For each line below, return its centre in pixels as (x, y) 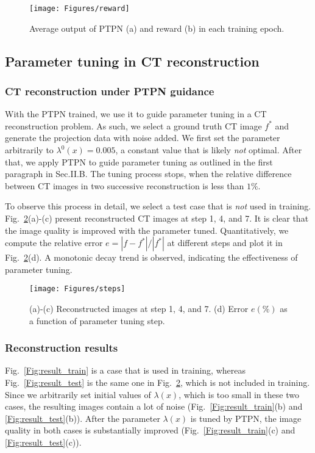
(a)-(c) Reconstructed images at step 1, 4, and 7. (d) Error (139, 309)
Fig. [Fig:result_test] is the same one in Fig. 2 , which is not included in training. (157, 382)
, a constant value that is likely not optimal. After (209, 150)
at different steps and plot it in (225, 243)
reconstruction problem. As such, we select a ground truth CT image (133, 125)
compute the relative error (54, 243)
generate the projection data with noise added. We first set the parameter (143, 138)
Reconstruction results (62, 348)
